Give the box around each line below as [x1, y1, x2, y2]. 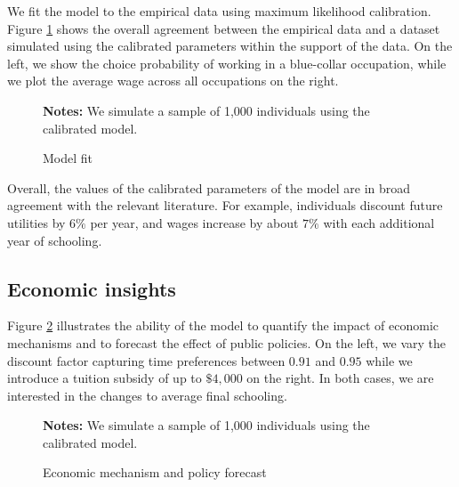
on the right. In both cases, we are [246, 369, 434, 387]
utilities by [7, 213, 66, 231]
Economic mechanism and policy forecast [43, 463, 267, 482]
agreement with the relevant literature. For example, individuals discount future [7, 196, 443, 215]
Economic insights [7, 274, 176, 302]
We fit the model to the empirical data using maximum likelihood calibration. [7, 2, 431, 20]
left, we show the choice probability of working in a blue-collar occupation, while [7, 53, 447, 72]
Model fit [43, 149, 93, 167]
